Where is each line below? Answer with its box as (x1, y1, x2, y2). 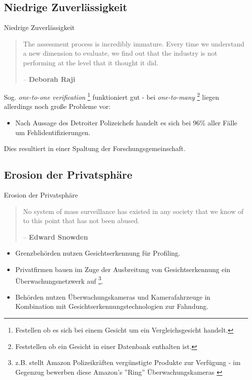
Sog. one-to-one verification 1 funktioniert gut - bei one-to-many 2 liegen (4, 91, 220, 102)
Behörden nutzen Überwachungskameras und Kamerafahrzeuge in (15, 291, 211, 302)
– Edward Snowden (23, 231, 88, 242)
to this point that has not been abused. (23, 215, 140, 226)
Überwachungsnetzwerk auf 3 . (15, 274, 103, 286)
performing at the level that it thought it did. (23, 57, 158, 67)
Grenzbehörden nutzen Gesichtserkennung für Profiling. (15, 248, 180, 258)
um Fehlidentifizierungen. (15, 127, 91, 137)
